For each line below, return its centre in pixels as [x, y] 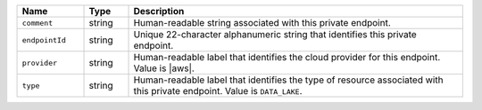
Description [159, 11]
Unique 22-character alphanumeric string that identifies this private [275, 34]
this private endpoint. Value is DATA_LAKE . [218, 91]
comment [37, 23]
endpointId [44, 40]
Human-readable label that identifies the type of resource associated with [288, 80]
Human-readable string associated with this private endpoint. [262, 23]
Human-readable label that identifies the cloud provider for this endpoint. [287, 57]
